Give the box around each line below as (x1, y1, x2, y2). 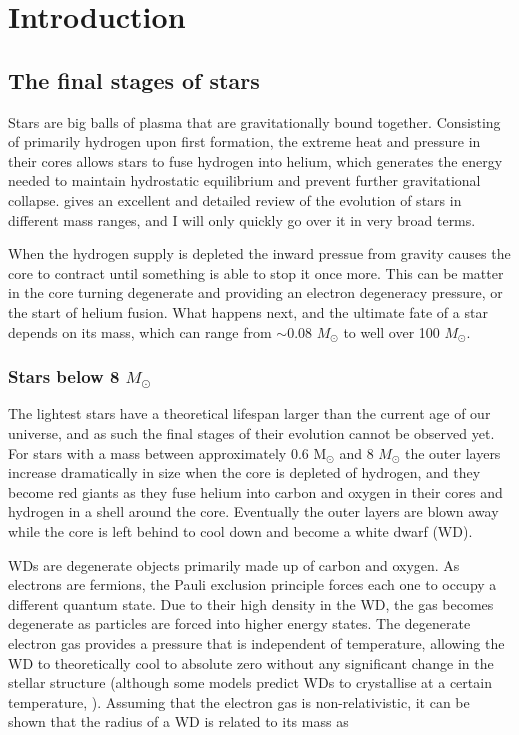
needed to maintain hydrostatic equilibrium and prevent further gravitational (8, 170, 481, 191)
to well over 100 (343, 321, 440, 342)
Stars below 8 (8, 364, 120, 389)
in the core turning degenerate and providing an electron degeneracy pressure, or (8, 282, 503, 303)
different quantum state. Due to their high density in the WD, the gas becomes (8, 593, 494, 614)
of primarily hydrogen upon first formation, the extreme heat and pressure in (8, 131, 481, 152)
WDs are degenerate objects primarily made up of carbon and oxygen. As (8, 554, 460, 575)
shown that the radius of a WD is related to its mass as (8, 711, 349, 732)
